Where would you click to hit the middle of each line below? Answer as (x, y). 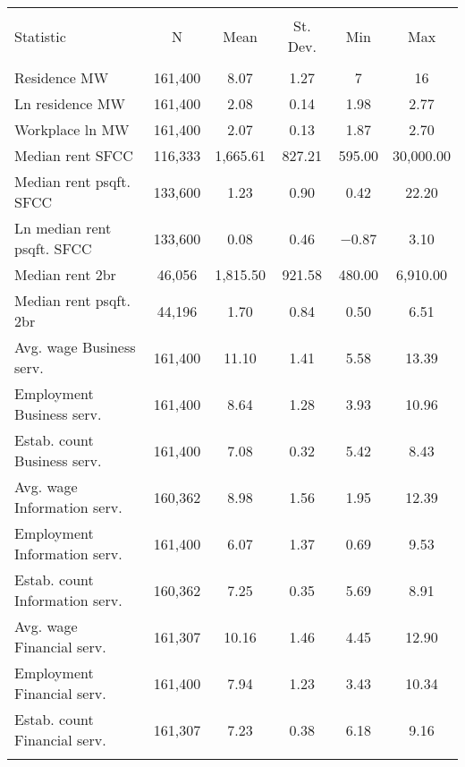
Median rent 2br (65, 274)
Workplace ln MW (72, 129)
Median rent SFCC (74, 155)
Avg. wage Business (75, 347)
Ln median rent (63, 228)
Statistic (40, 36)
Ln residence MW (70, 103)
